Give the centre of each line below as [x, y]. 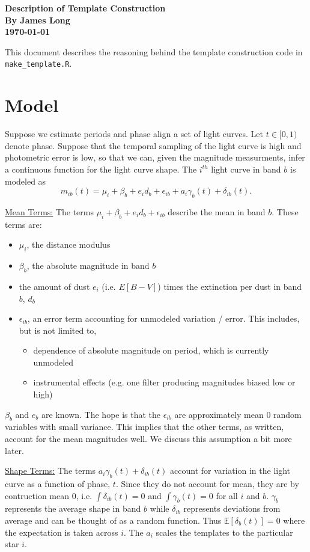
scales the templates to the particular [224, 532]
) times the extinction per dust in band [230, 286]
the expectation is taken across [62, 532]
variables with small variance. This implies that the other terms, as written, [144, 427]
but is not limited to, [58, 330]
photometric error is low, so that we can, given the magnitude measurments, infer [155, 157]
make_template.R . [38, 63]
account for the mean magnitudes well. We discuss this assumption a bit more [148, 439]
